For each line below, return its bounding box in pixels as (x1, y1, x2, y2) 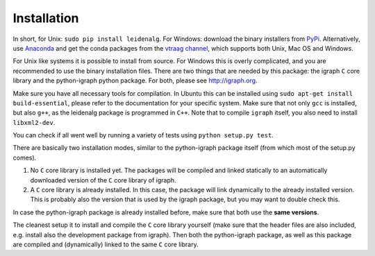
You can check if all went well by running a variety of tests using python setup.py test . (12, 131, 274, 139)
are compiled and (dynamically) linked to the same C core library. (12, 240, 199, 248)
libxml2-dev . (12, 118, 56, 126)
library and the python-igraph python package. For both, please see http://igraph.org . (12, 76, 258, 85)
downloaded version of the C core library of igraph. (30, 176, 176, 184)
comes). (12, 153, 37, 162)
